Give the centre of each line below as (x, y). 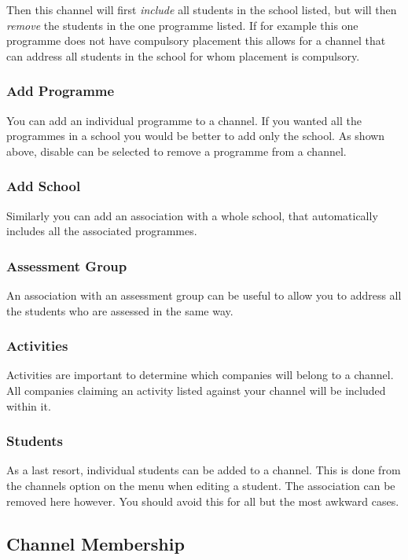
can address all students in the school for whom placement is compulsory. (183, 55)
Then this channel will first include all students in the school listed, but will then (202, 9)
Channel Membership (96, 543)
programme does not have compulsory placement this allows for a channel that (196, 41)
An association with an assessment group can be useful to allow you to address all (204, 295)
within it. (29, 405)
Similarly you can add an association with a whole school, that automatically (192, 215)
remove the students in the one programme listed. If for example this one (182, 25)
